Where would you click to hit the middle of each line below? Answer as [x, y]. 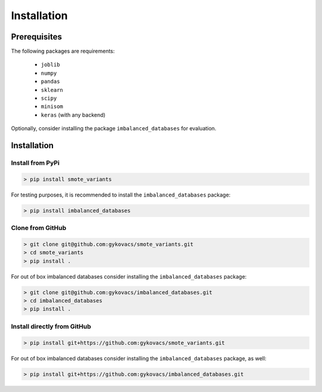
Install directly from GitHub [51, 326]
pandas [50, 82]
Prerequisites [36, 37]
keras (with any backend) [73, 115]
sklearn [52, 90]
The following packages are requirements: [63, 51]
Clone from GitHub [39, 228]
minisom [52, 107]
